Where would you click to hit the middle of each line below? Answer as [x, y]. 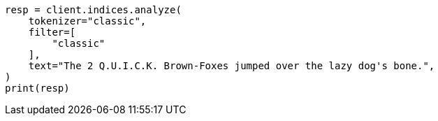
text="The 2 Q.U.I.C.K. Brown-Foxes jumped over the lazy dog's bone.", [232, 66]
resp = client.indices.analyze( [93, 10]
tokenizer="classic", [87, 21]
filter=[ [52, 32]
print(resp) [37, 88]
